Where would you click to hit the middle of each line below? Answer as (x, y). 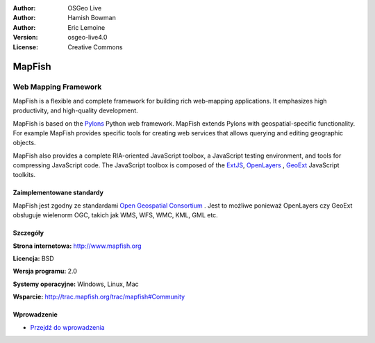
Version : (25, 37)
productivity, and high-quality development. (75, 110)
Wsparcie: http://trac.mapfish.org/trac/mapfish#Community (99, 297)
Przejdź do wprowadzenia (67, 327)
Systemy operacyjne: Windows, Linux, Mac (76, 284)
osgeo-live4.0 (87, 37)
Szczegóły (28, 233)
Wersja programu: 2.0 (45, 271)
